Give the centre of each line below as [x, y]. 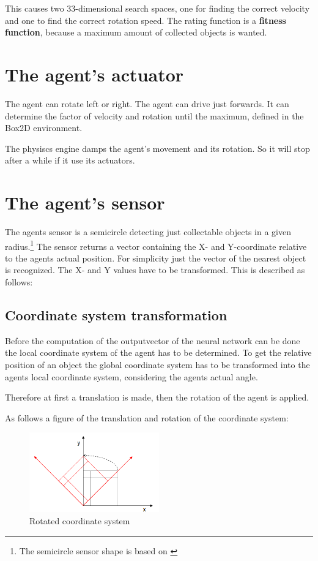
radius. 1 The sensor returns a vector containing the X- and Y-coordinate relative [156, 245]
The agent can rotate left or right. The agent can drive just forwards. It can [147, 103]
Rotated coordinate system [80, 520]
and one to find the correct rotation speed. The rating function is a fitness [146, 20]
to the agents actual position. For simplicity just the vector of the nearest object [156, 258]
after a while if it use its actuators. [70, 160]
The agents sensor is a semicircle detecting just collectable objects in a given [148, 232]
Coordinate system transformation [116, 315]
